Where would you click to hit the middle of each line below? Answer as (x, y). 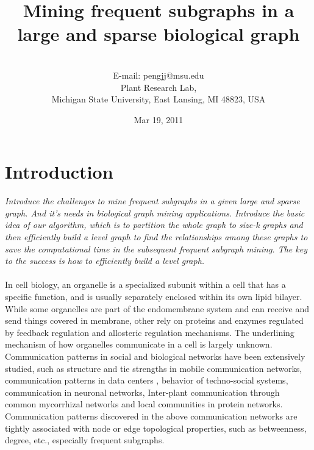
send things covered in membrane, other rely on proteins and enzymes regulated (154, 320)
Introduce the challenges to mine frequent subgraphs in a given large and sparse (152, 201)
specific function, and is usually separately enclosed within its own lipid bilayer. (154, 296)
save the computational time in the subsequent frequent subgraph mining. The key (156, 248)
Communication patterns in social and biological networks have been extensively (155, 356)
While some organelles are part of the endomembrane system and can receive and (157, 308)
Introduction (59, 172)
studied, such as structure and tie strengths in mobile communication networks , (154, 368)
